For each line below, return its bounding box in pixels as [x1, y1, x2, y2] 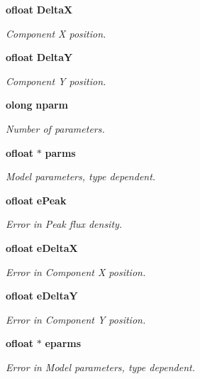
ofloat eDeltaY [6, 288, 78, 303]
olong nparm [6, 97, 69, 112]
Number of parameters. [6, 121, 105, 136]
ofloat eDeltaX [6, 240, 78, 255]
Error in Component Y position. [6, 312, 146, 326]
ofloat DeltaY [6, 50, 73, 65]
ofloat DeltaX [6, 2, 73, 16]
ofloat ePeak [6, 192, 67, 207]
